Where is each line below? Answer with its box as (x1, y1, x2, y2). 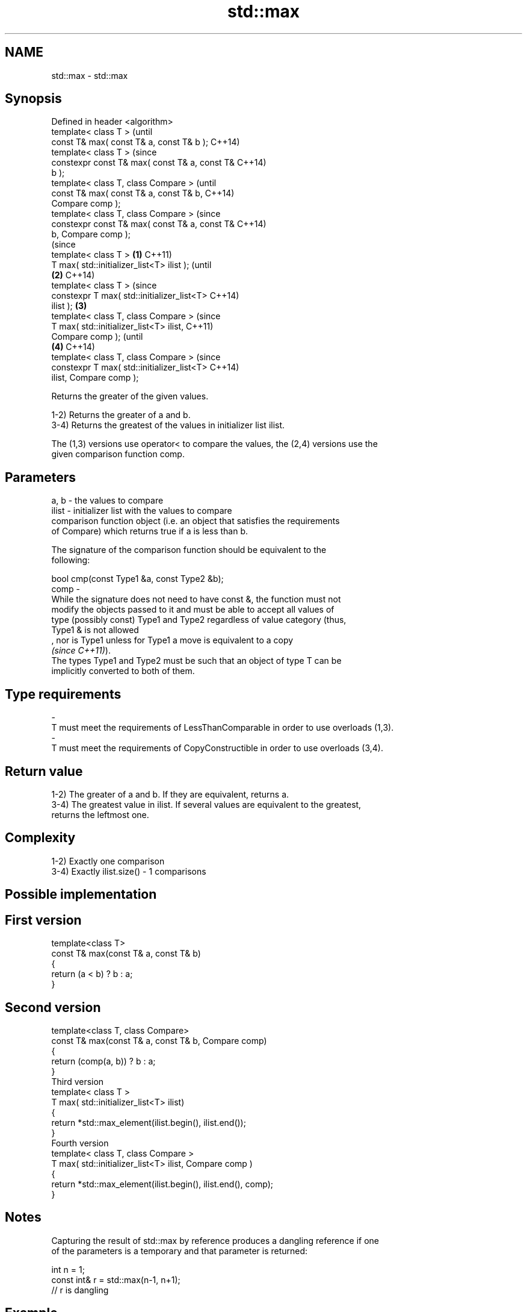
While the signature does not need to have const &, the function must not (51, 594, 341, 605)
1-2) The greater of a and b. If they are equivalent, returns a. (51, 789, 289, 799)
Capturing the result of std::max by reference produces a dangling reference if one (51, 1235, 379, 1246)
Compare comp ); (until (51, 331, 143, 342)
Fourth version (51, 1137, 109, 1148)
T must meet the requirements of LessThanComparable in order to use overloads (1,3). (51, 722, 394, 733)
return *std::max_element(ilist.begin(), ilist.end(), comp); (51, 1178, 273, 1189)
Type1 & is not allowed (51, 625, 139, 636)
